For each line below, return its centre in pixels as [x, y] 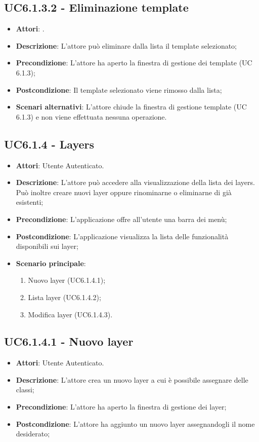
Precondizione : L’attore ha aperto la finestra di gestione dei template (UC [134, 63]
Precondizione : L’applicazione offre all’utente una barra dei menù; [121, 219]
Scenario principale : [51, 263]
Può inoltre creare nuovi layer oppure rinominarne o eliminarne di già [124, 192]
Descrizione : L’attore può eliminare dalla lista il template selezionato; [126, 45]
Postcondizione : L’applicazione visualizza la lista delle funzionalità [122, 236]
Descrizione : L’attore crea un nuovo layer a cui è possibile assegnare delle [132, 379]
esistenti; [30, 202]
